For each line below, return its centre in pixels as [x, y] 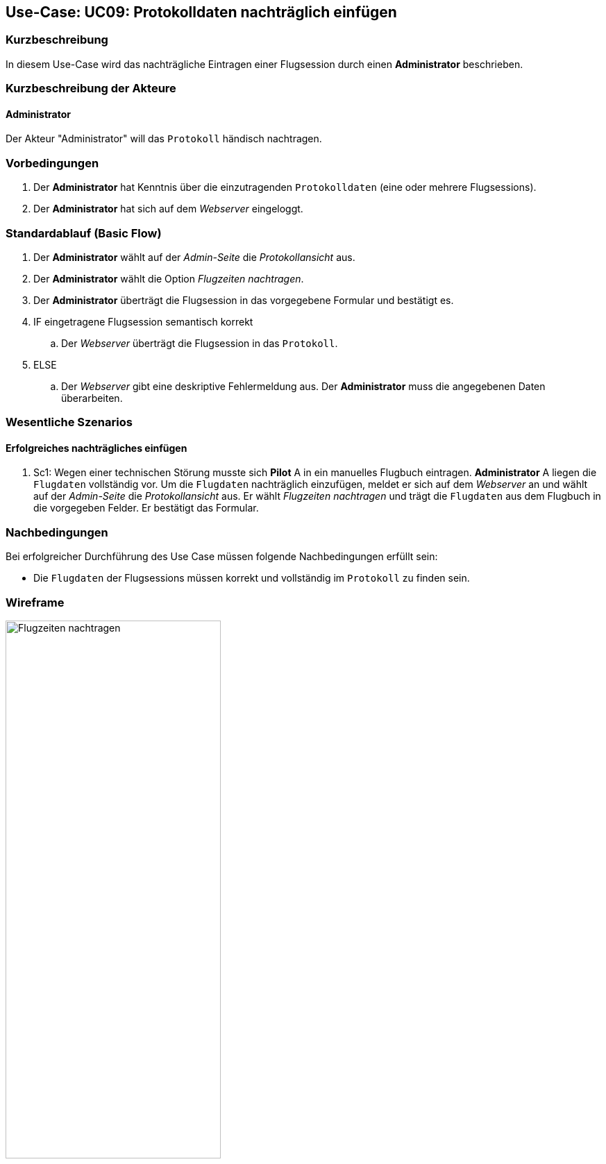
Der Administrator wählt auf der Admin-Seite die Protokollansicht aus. [194, 257]
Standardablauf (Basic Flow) [84, 233]
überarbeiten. [92, 398]
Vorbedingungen [52, 163]
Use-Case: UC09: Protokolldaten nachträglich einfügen [201, 12]
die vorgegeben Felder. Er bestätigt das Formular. [146, 508]
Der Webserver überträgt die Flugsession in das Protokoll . [200, 343]
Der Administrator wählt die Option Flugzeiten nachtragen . [169, 278]
